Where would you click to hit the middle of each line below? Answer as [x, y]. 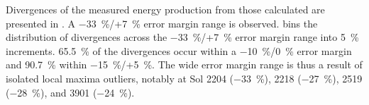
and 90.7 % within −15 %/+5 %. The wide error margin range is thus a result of [184, 64]
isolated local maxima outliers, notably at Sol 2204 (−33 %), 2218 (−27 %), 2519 [184, 78]
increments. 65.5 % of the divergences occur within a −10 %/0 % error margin [179, 50]
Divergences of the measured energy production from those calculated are [165, 9]
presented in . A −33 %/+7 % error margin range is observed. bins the [162, 23]
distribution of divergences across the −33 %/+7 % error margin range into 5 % [182, 37]
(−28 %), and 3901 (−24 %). [70, 92]
